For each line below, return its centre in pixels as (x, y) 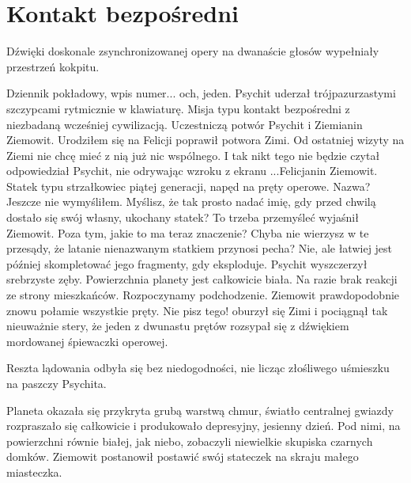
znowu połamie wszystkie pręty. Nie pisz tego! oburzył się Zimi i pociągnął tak (197, 310)
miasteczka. (34, 472)
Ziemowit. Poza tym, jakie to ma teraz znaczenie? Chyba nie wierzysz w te (188, 232)
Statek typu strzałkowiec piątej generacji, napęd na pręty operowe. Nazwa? (189, 186)
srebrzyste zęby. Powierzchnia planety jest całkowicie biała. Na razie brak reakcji (202, 279)
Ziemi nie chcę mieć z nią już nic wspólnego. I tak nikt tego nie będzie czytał (193, 155)
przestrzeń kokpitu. (53, 66)
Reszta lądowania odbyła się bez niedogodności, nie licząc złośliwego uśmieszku (198, 368)
